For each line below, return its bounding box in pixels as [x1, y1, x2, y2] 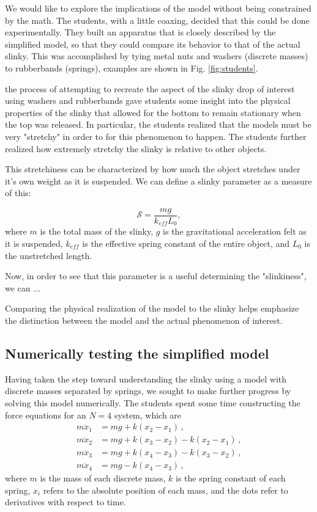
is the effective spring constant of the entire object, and [82, 237, 289, 250]
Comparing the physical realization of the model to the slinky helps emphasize [5, 302, 299, 315]
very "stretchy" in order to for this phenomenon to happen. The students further [5, 130, 307, 142]
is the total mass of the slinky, [40, 225, 154, 238]
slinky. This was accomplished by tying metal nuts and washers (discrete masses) [5, 49, 308, 62]
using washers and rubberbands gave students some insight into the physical [5, 94, 291, 107]
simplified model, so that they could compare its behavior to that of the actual [5, 37, 300, 50]
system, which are [114, 408, 182, 421]
